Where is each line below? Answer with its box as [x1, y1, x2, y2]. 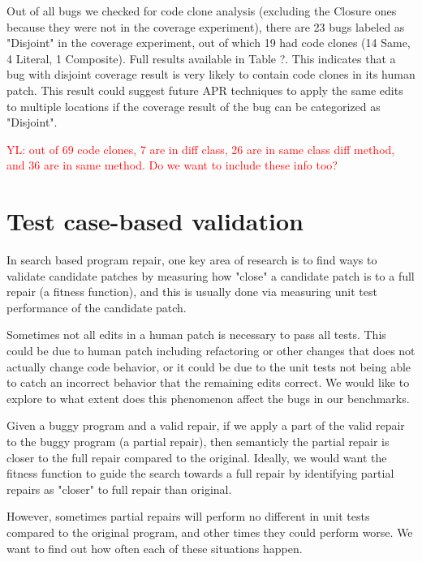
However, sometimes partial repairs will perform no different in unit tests [6, 508, 370, 525]
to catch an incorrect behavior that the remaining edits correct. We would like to [6, 374, 410, 391]
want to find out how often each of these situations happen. [6, 539, 303, 556]
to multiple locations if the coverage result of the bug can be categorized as [6, 97, 381, 114]
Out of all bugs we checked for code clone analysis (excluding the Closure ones [6, 2, 397, 19]
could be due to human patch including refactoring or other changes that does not [6, 342, 416, 359]
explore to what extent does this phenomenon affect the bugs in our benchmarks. [6, 389, 410, 406]
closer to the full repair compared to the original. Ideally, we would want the [6, 448, 387, 465]
